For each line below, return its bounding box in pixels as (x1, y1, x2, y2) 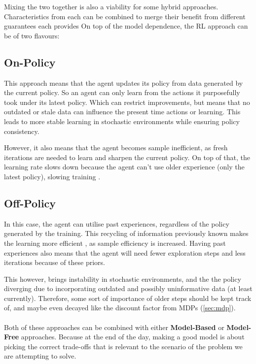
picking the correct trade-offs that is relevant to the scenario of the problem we (4, 341, 243, 351)
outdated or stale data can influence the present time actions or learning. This (4, 106, 241, 117)
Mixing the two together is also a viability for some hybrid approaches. (4, 1, 219, 11)
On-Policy (4, 54, 56, 69)
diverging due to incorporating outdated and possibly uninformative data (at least (4, 283, 253, 294)
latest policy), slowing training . (4, 171, 101, 181)
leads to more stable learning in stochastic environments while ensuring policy (4, 116, 240, 126)
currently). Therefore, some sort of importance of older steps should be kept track (4, 293, 252, 303)
